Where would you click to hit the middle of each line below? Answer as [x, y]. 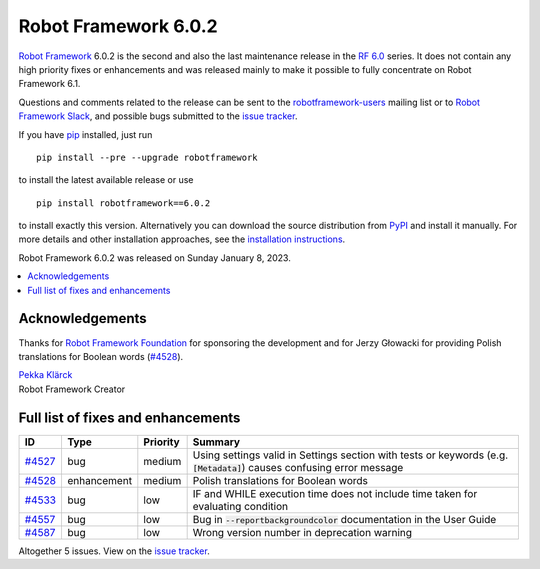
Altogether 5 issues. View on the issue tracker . [114, 551]
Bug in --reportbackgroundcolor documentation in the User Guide [344, 519]
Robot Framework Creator [72, 389]
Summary [216, 442]
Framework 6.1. [49, 84]
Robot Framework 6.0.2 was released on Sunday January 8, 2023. [155, 257]
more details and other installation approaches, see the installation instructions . [182, 239]
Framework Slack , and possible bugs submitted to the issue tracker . [158, 116]
